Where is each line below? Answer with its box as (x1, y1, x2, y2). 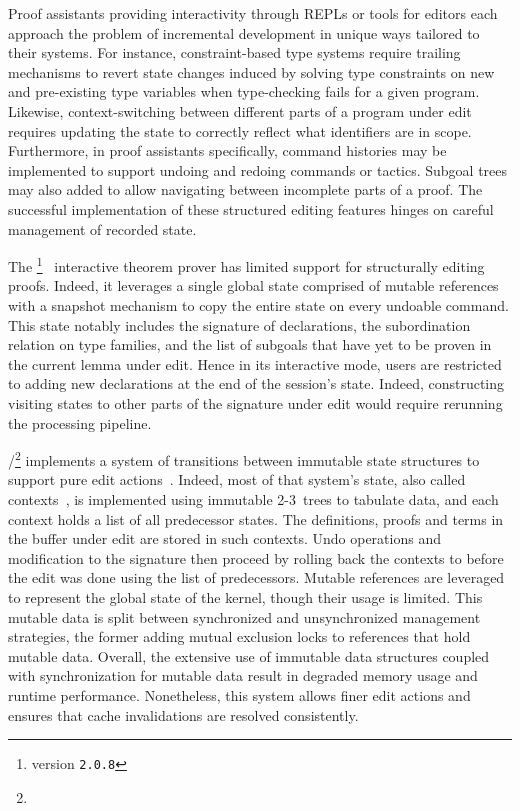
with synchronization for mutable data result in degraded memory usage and (8, 665, 478, 686)
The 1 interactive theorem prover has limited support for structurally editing (8, 253, 485, 276)
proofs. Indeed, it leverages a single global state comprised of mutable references (8, 275, 499, 296)
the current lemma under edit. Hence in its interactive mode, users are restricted (8, 353, 502, 374)
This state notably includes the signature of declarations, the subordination (8, 314, 471, 335)
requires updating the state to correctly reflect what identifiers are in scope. (8, 120, 472, 141)
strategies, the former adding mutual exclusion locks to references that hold (8, 626, 471, 647)
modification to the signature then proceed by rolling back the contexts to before (8, 547, 504, 568)
